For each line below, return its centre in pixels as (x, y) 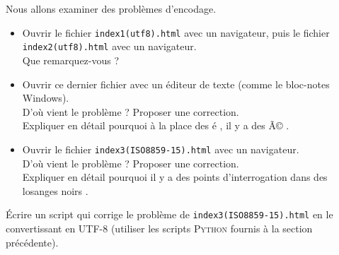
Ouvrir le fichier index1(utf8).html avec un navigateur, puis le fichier (176, 32)
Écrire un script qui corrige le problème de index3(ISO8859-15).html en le (169, 214)
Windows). (46, 98)
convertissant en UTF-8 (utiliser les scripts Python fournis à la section (159, 228)
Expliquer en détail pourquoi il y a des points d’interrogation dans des (175, 177)
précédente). (32, 242)
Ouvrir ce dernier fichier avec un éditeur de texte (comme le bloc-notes (176, 84)
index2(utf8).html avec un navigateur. (109, 46)
